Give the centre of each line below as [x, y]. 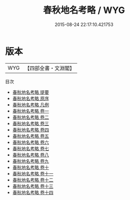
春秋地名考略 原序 [30, 98]
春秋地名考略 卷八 [30, 155]
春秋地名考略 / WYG [84, 10]
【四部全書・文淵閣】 [50, 68]
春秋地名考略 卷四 [30, 130]
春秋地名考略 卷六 [30, 142]
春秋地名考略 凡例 [30, 105]
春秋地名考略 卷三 [30, 123]
